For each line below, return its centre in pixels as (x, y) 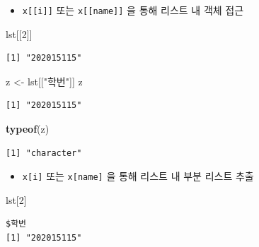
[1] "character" (44, 153)
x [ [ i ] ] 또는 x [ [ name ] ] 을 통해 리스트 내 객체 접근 (133, 10)
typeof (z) (28, 129)
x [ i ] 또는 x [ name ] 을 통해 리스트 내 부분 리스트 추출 (138, 176)
